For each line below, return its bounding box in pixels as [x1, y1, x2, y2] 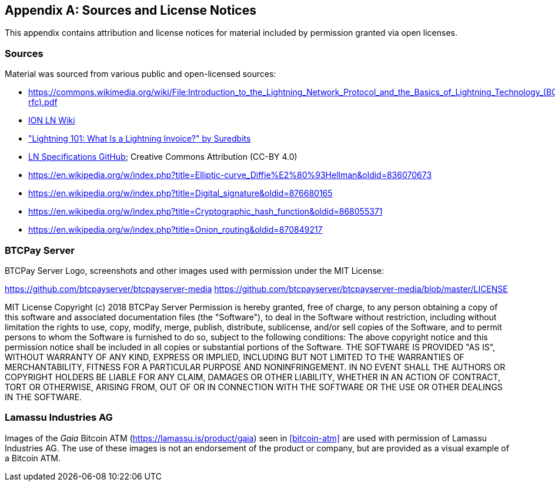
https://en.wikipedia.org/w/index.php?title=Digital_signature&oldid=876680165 [28, 188, 333, 199]
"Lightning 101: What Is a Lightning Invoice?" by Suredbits [28, 133, 251, 144]
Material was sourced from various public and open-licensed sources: [5, 69, 276, 79]
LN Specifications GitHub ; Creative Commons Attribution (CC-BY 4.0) [28, 152, 297, 162]
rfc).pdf [28, 97, 58, 108]
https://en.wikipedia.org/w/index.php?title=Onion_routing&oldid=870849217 [28, 224, 323, 235]
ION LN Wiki [28, 115, 75, 126]
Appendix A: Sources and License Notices [5, 3, 256, 18]
